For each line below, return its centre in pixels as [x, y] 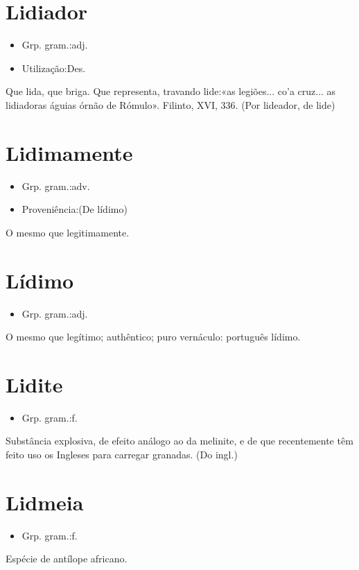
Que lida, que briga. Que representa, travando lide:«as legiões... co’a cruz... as [171, 91]
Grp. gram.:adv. [56, 185]
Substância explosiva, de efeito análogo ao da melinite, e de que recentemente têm [179, 441]
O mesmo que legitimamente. [68, 232]
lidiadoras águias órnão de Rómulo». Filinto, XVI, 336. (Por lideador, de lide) [170, 104]
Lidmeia [45, 502]
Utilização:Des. [54, 68]
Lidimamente [69, 152]
